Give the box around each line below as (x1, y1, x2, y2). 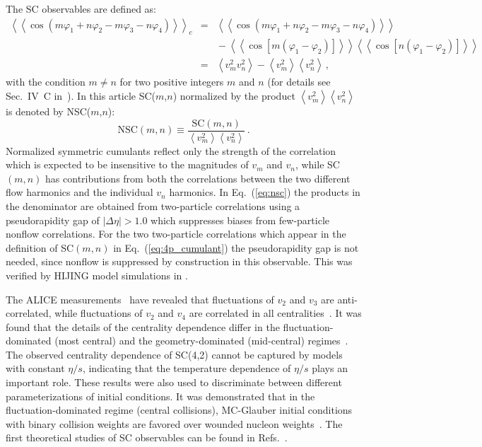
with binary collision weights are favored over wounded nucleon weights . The (6, 416, 343, 431)
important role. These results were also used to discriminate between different (6, 375, 342, 390)
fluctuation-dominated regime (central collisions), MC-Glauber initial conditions (6, 402, 353, 417)
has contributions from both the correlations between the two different (45, 170, 351, 185)
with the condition (6, 74, 86, 89)
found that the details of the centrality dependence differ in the (6, 319, 280, 334)
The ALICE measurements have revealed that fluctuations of (6, 291, 274, 306)
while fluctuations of (54, 306, 143, 320)
